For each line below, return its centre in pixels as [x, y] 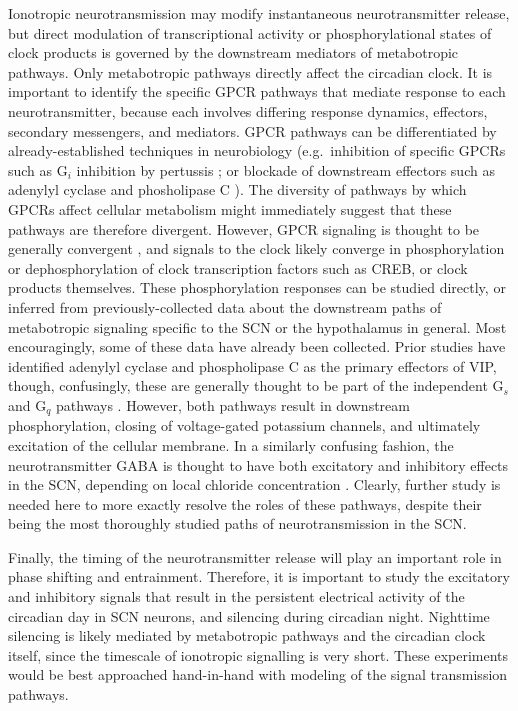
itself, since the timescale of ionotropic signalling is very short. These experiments [258, 654]
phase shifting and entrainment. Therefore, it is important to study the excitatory [259, 576]
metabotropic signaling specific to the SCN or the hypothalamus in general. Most [257, 326]
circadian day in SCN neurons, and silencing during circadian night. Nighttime [249, 615]
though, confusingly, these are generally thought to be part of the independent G [256, 385]
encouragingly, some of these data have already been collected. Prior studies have [257, 346]
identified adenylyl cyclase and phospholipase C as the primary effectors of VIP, [252, 365]
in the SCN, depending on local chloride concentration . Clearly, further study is [254, 484]
